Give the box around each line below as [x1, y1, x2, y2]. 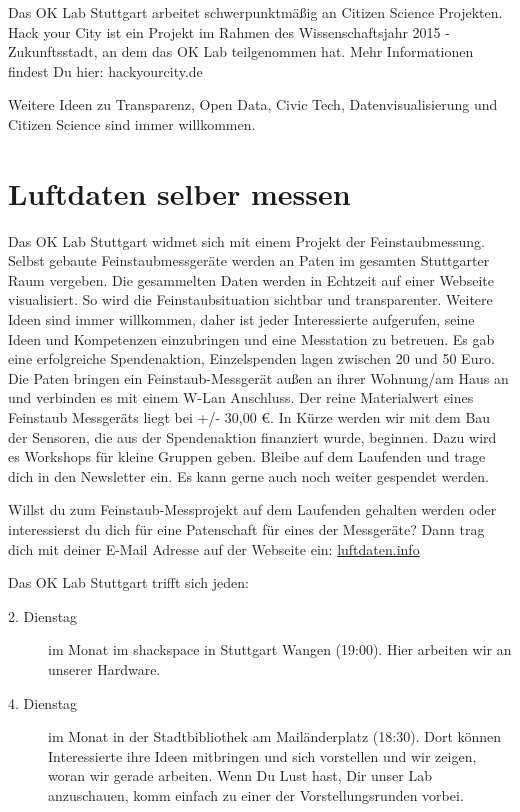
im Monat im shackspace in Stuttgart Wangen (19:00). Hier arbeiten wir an [48, 639, 512, 660]
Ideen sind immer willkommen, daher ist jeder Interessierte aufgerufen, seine [8, 309, 475, 330]
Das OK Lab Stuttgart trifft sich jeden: [8, 572, 249, 593]
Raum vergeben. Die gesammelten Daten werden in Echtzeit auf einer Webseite [8, 269, 494, 290]
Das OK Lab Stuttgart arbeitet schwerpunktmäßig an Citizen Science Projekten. [8, 2, 503, 22]
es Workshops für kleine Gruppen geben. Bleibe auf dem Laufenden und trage [8, 446, 486, 467]
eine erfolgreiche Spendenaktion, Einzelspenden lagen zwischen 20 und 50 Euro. [8, 348, 495, 369]
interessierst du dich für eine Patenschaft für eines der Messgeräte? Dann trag [8, 519, 485, 539]
